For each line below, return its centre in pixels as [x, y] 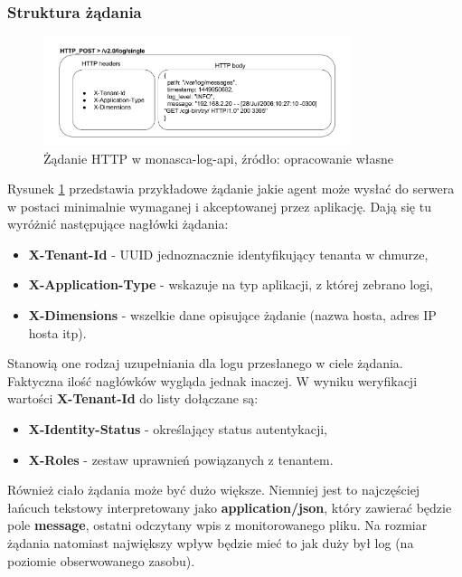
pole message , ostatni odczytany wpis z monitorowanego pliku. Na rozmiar [217, 525]
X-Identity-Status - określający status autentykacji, [178, 429]
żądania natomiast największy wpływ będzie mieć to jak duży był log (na [211, 543]
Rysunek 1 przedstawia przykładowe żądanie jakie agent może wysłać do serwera [231, 189]
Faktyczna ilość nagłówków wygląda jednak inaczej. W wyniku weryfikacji [212, 380]
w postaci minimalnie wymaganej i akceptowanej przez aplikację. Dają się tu [219, 206]
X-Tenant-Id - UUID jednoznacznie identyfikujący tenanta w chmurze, [228, 254]
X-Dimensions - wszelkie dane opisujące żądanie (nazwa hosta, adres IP [232, 315]
